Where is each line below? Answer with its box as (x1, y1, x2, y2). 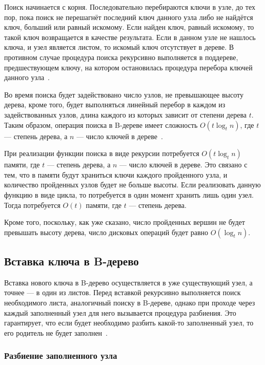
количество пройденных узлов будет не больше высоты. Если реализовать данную (4, 179, 261, 190)
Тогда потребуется (4, 199, 60, 210)
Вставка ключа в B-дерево (4, 253, 139, 269)
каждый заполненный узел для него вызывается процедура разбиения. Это (4, 307, 236, 318)
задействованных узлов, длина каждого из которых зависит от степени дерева (4, 109, 247, 120)
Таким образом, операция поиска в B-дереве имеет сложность (4, 119, 198, 130)
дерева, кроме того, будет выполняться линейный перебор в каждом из (4, 99, 226, 110)
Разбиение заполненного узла (4, 349, 117, 362)
